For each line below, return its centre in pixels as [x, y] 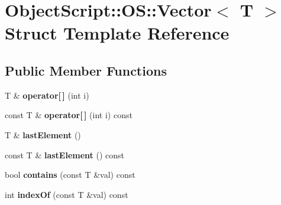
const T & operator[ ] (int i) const [69, 115]
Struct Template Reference [117, 33]
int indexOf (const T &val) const [67, 194]
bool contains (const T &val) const [70, 175]
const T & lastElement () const [65, 154]
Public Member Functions [86, 70]
